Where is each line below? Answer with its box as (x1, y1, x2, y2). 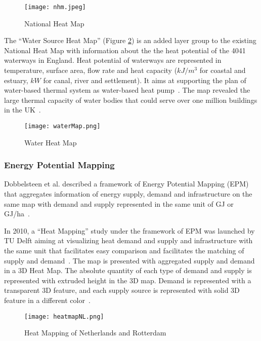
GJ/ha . (4, 208, 30, 219)
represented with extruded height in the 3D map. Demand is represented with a (4, 275, 251, 285)
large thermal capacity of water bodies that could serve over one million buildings (4, 94, 257, 105)
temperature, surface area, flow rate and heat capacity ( (4, 65, 178, 75)
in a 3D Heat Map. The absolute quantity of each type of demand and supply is (4, 265, 252, 276)
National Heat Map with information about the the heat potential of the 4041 (4, 45, 246, 55)
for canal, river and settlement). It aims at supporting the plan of (43, 74, 246, 85)
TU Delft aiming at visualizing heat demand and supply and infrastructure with (4, 235, 253, 246)
